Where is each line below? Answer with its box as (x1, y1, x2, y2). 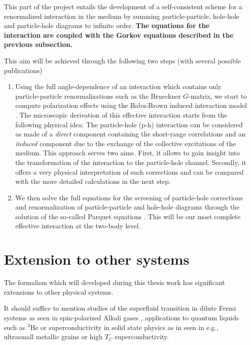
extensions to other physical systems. (4, 286, 114, 297)
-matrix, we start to (188, 90, 247, 101)
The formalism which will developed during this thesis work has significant (4, 277, 225, 287)
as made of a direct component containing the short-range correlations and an (15, 129, 246, 139)
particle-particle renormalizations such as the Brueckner (15, 90, 181, 101)
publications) (4, 65, 43, 75)
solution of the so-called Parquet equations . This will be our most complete (15, 211, 241, 221)
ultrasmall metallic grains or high (4, 331, 103, 342)
